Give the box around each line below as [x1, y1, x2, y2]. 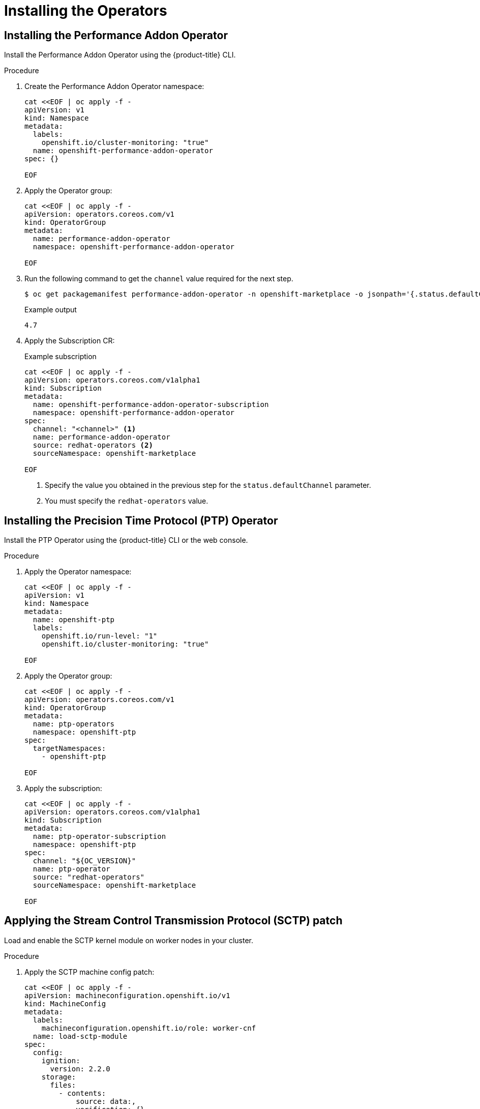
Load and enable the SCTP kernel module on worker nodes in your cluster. [4, 936, 254, 945]
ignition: [41, 1056, 80, 1065]
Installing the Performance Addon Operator [4, 28, 228, 42]
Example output [24, 305, 77, 314]
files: [50, 1081, 76, 1089]
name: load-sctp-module [33, 1032, 128, 1040]
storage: [41, 1072, 76, 1081]
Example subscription [24, 352, 97, 361]
